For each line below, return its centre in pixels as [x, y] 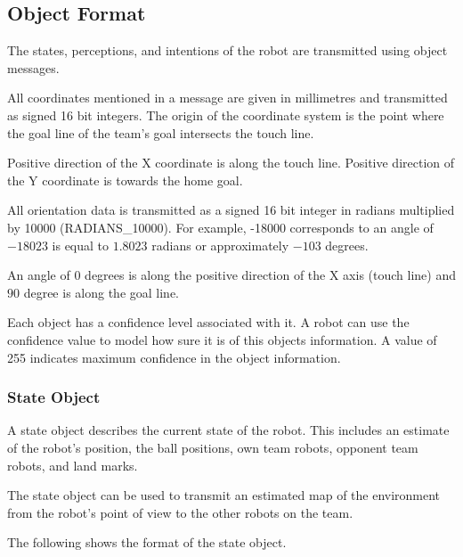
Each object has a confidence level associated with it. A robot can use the [208, 322]
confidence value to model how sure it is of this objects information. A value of [222, 339]
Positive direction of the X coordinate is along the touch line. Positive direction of [231, 163]
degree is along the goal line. [101, 292]
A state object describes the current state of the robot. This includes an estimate [228, 430]
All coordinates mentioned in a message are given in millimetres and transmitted [227, 98]
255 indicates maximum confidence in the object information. [174, 357]
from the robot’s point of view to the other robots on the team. [180, 512]
